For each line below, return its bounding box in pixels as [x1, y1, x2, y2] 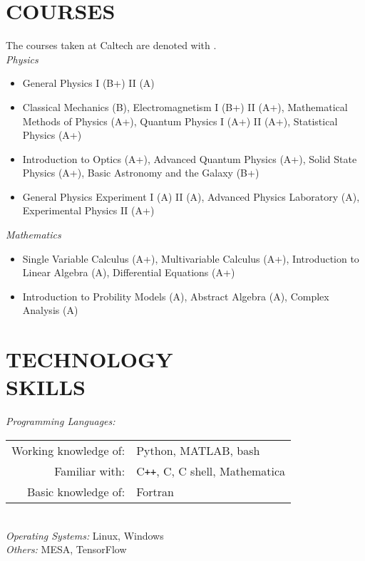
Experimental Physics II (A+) [22, 203, 155, 218]
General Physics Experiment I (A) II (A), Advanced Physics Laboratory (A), [22, 189, 360, 204]
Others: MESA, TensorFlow [6, 542, 127, 557]
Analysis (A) [22, 303, 78, 318]
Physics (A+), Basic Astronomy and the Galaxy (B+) [22, 165, 259, 180]
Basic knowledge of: [27, 483, 125, 500]
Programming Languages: [6, 414, 115, 429]
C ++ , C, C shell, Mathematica [136, 462, 286, 479]
